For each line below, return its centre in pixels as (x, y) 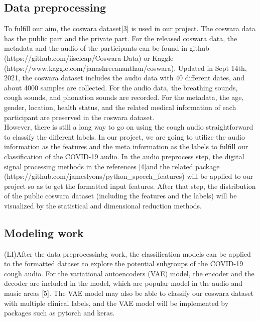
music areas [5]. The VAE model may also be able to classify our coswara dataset (129, 293)
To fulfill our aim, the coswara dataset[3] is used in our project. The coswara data (130, 28)
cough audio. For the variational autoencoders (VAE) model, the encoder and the (129, 273)
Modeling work (44, 232)
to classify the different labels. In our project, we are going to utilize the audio (124, 136)
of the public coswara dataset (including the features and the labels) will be (120, 196)
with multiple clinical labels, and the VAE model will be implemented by (116, 303)
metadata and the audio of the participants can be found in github (107, 48)
